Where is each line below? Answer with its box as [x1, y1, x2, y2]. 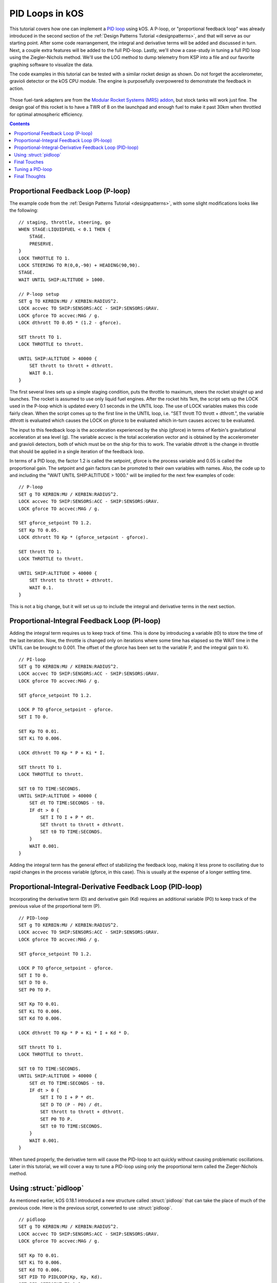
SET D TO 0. [18, 980, 49, 985]
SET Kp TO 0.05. [18, 527, 60, 533]
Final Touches [14, 159, 44, 165]
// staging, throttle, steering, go [18, 219, 111, 225]
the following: [9, 207, 38, 213]
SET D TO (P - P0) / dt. [40, 1101, 103, 1107]
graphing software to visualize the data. [9, 62, 93, 68]
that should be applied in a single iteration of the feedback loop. [9, 448, 145, 454]
